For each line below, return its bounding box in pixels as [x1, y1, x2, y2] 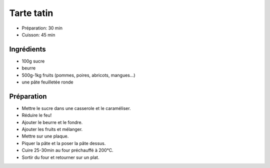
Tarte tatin [9, 7, 53, 18]
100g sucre [21, 58, 45, 64]
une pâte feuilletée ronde [21, 79, 73, 85]
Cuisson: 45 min [21, 31, 55, 37]
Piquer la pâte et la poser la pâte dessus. [21, 140, 106, 146]
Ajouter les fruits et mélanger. [21, 126, 83, 132]
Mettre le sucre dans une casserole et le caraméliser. [21, 105, 131, 111]
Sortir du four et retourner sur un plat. [21, 154, 99, 160]
